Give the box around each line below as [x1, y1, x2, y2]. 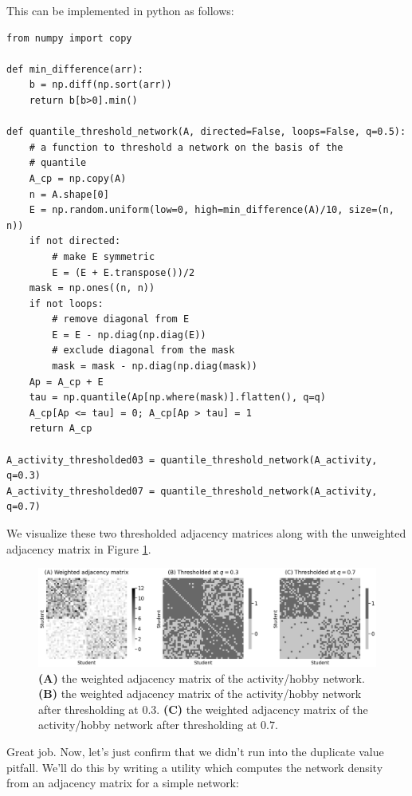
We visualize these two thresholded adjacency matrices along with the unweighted [6, 525, 406, 541]
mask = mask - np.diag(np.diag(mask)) [52, 361, 257, 372]
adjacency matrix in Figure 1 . [6, 540, 151, 557]
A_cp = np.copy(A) [29, 172, 127, 184]
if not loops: [29, 298, 104, 309]
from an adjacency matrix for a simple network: [6, 774, 239, 791]
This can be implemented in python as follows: [6, 2, 234, 18]
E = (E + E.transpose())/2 [52, 266, 195, 278]
